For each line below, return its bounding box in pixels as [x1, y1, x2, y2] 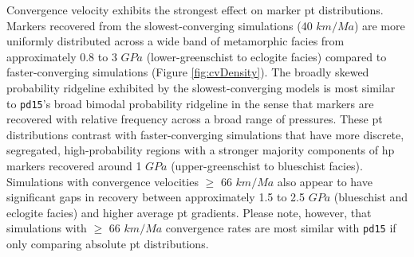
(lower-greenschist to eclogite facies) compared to [146, 48, 387, 64]
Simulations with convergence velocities [6, 173, 199, 189]
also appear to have [277, 173, 373, 189]
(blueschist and [333, 189, 408, 205]
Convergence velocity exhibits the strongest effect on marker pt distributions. [6, 2, 384, 18]
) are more [353, 17, 405, 33]
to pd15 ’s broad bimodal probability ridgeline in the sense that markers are [6, 95, 374, 111]
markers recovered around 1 [6, 158, 142, 173]
